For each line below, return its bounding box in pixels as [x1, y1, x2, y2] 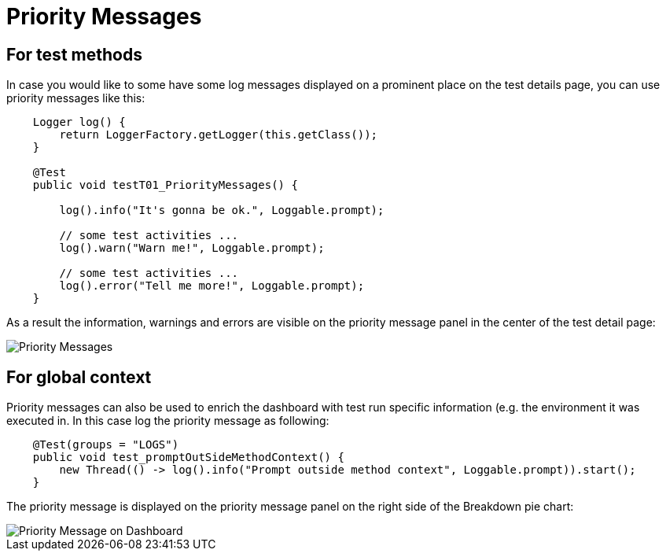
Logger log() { [32, 116, 126, 129]
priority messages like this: [6, 91, 145, 105]
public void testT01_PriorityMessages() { [32, 179, 298, 192]
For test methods [6, 44, 142, 65]
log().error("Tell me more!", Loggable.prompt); [59, 279, 365, 293]
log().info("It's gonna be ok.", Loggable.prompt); [59, 204, 385, 217]
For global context [6, 367, 152, 387]
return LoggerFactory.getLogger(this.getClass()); [59, 128, 378, 142]
